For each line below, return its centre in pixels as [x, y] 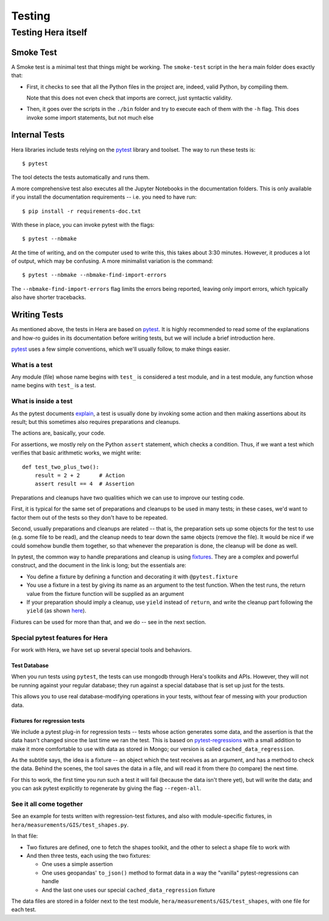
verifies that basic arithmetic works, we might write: [76, 453]
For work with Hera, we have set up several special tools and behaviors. [101, 650]
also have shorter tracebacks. [49, 297]
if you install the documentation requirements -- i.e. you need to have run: [104, 197]
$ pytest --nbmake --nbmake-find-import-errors [94, 275]
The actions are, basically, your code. [58, 433]
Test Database [30, 665]
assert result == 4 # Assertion [85, 484]
